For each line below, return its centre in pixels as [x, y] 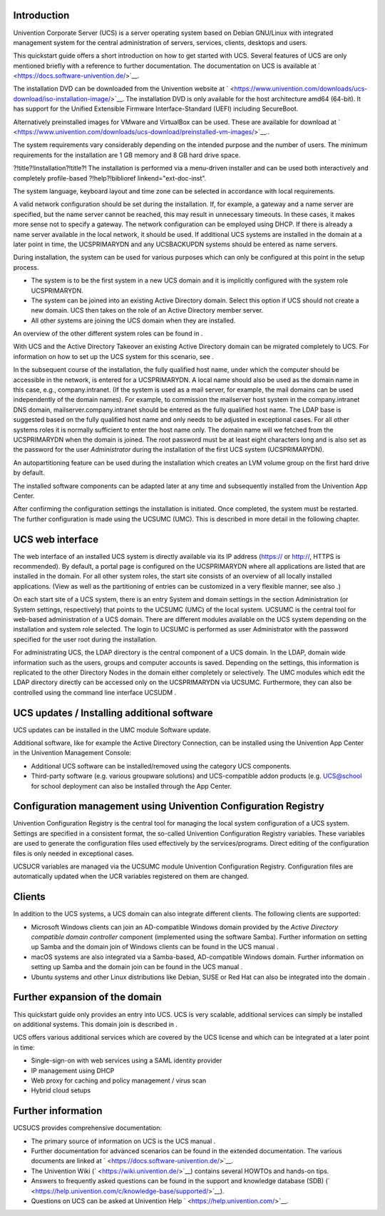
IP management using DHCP [73, 1070]
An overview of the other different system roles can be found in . [108, 334]
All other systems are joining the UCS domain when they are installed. [133, 320]
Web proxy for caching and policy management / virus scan [119, 1080]
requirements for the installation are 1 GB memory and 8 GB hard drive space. [127, 155]
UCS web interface [56, 539]
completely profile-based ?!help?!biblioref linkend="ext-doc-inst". [110, 178]
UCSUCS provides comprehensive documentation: [87, 1128]
